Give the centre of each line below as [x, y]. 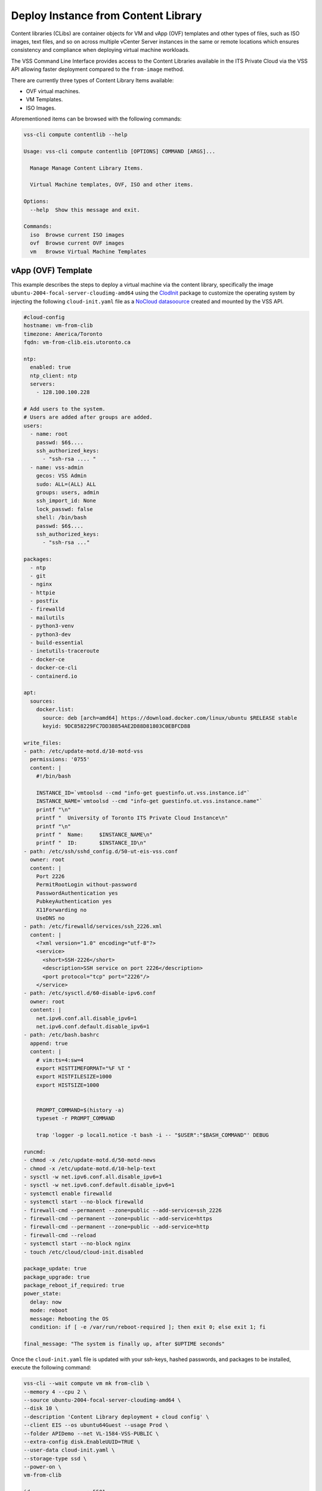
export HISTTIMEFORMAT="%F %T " [83, 1068]
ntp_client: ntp [54, 375]
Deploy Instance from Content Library [106, 16]
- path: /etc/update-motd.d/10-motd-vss [83, 751]
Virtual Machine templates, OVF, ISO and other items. [112, 185]
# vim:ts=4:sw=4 [60, 1060]
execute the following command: [51, 1368]
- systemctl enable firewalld [68, 1193]
